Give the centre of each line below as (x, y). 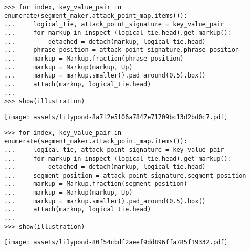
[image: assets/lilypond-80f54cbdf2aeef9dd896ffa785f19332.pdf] (116, 243)
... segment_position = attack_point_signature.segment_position (125, 175)
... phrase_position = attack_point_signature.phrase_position (122, 50)
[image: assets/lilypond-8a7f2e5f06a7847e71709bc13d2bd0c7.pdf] (116, 117)
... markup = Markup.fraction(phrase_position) (94, 58)
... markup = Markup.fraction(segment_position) (96, 184)
